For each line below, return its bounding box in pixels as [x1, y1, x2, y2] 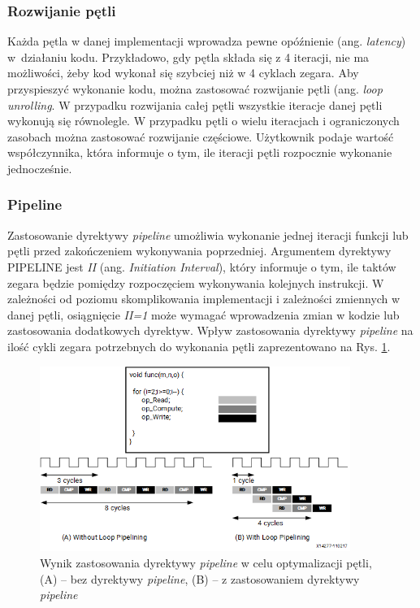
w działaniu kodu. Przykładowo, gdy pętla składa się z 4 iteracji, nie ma [7, 48, 370, 65]
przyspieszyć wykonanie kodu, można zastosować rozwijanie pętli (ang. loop [7, 80, 383, 97]
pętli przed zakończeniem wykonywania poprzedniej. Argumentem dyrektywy [7, 242, 392, 259]
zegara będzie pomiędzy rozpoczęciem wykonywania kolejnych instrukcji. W [7, 274, 384, 291]
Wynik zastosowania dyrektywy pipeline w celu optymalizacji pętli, [40, 554, 372, 571]
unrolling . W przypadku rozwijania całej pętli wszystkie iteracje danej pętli [7, 96, 383, 113]
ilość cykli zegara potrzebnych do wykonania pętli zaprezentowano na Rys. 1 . [7, 337, 391, 354]
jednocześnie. [7, 159, 72, 176]
